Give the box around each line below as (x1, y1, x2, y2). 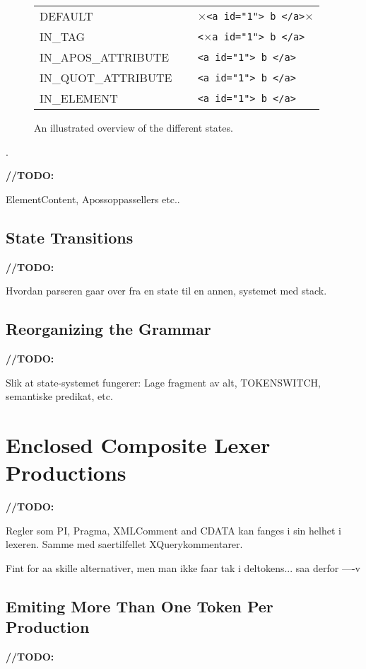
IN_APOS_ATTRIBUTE (40, 49, 170, 65)
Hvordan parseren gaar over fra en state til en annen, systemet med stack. (6, 283, 327, 298)
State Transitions (6, 226, 134, 248)
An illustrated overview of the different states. (34, 120, 233, 135)
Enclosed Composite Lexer (6, 430, 271, 459)
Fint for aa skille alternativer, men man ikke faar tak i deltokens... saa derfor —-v (6, 560, 360, 575)
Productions (6, 458, 126, 487)
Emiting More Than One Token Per (6, 595, 273, 617)
